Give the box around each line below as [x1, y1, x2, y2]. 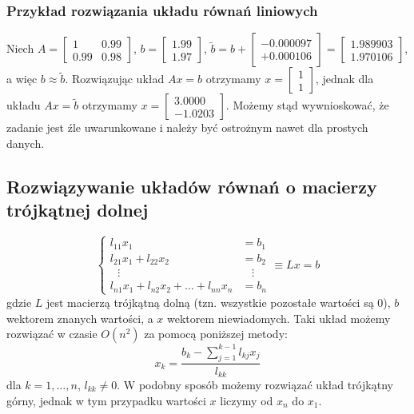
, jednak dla [315, 70, 374, 87]
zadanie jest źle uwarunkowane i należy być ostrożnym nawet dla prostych [6, 119, 368, 136]
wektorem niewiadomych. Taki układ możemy [167, 309, 391, 326]
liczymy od [220, 392, 273, 408]
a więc [6, 70, 38, 87]
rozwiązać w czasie [6, 325, 98, 342]
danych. [6, 134, 45, 151]
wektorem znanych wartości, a [6, 309, 153, 326]
